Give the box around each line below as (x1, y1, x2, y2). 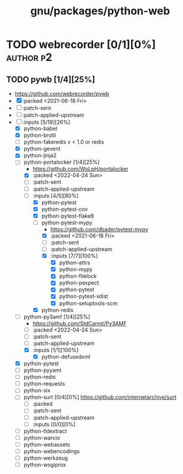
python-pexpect (59, 279, 100, 286)
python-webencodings (23, 447, 80, 455)
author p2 (6, 51, 52, 64)
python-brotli (23, 132, 57, 139)
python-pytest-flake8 (41, 212, 94, 219)
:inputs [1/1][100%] (32, 346, 79, 353)
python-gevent (23, 145, 61, 152)
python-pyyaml (23, 366, 61, 374)
